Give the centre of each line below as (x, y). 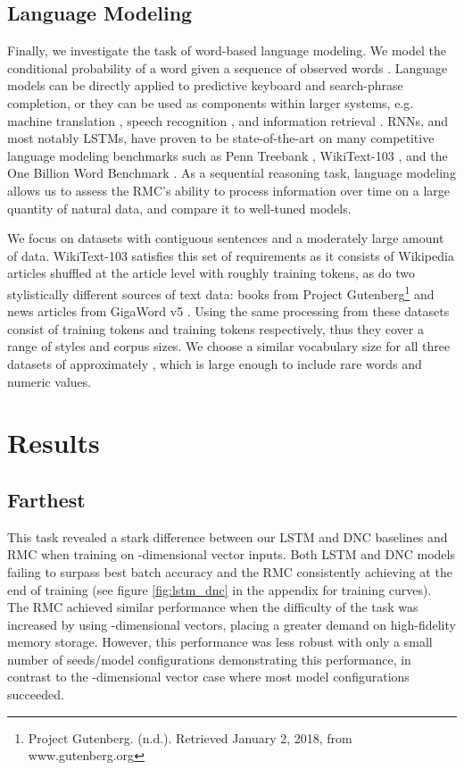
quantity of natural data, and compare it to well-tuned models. (179, 208)
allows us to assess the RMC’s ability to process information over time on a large (229, 190)
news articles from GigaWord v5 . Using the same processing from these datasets (228, 311)
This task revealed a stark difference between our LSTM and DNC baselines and (228, 536)
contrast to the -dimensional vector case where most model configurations (208, 677)
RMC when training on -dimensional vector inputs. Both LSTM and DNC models (231, 554)
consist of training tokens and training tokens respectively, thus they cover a (215, 328)
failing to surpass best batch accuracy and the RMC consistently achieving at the (230, 571)
